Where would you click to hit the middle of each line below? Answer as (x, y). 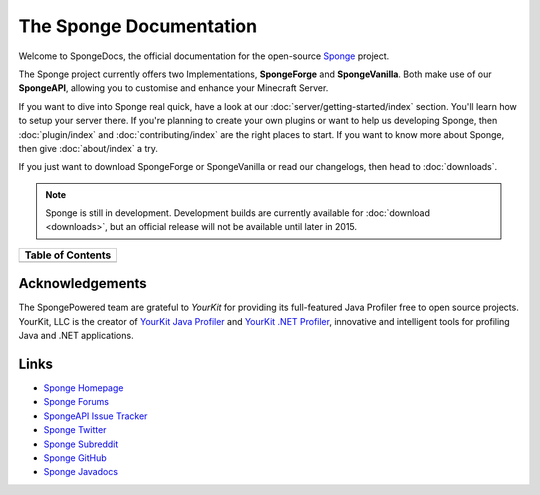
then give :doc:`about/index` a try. (88, 148)
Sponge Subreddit (81, 444)
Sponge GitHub (75, 458)
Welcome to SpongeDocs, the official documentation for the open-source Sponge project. (204, 56)
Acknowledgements (82, 283)
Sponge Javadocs (81, 472)
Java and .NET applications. (76, 336)
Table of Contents (68, 255)
